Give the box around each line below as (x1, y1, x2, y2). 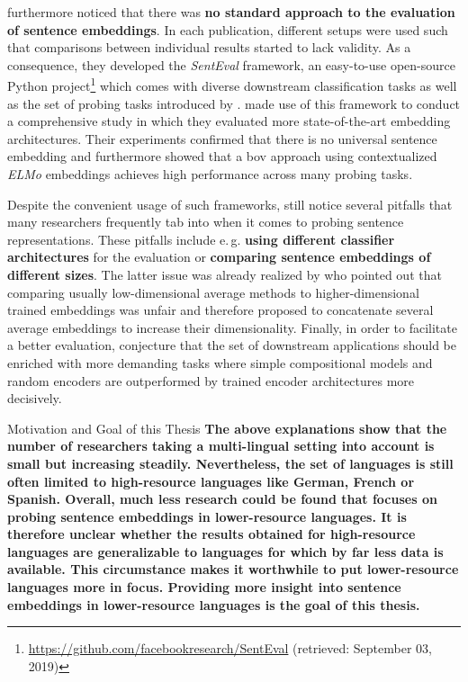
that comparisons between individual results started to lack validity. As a (7, 38, 411, 57)
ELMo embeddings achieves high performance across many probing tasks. (7, 165, 413, 183)
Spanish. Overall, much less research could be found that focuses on (7, 489, 437, 508)
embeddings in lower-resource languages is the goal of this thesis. (7, 595, 420, 614)
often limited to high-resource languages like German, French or (7, 471, 415, 490)
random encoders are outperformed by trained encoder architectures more (7, 371, 415, 390)
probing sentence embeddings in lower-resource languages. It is (7, 507, 407, 525)
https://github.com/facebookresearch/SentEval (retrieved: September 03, (28, 639, 432, 658)
